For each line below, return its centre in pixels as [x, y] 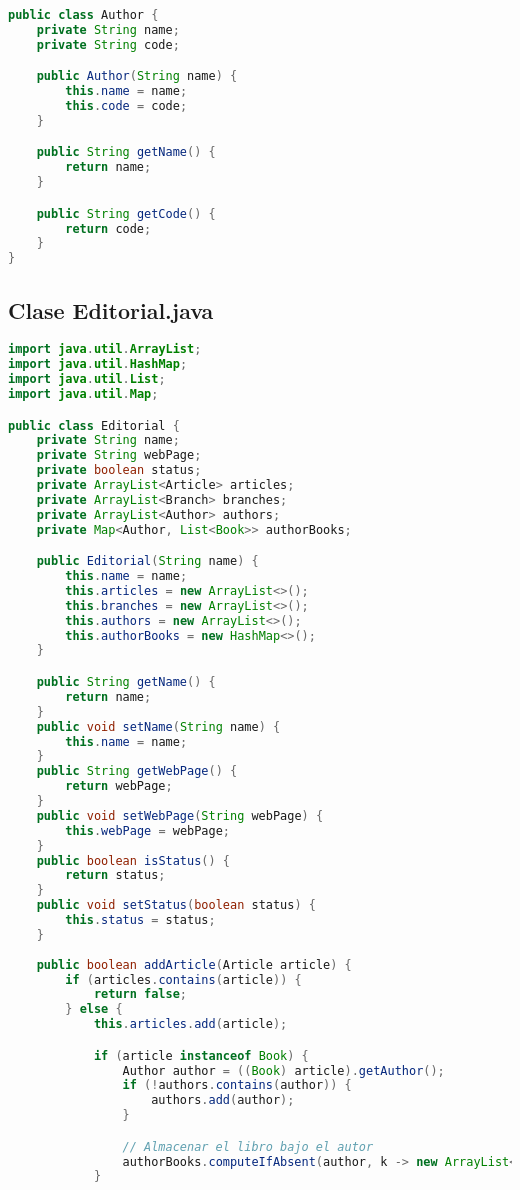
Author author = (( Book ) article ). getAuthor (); [283, 1070]
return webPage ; [119, 786]
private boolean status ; [119, 470]
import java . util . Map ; [83, 394]
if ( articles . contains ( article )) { [183, 979]
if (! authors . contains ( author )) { [237, 1085]
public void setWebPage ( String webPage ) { [180, 815]
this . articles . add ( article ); [190, 1024]
